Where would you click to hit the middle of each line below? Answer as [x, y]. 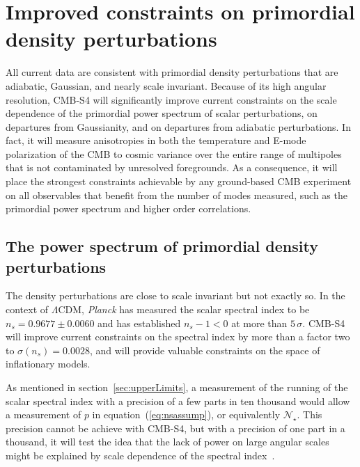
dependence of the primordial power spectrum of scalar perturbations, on [162, 113]
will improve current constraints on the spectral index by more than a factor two [178, 337]
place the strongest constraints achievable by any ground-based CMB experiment [179, 181]
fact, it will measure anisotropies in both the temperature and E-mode [156, 140]
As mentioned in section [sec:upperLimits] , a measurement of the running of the [177, 387]
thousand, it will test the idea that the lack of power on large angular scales [167, 442]
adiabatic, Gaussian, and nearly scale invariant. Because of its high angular [166, 85]
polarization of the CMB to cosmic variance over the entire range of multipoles [174, 153]
